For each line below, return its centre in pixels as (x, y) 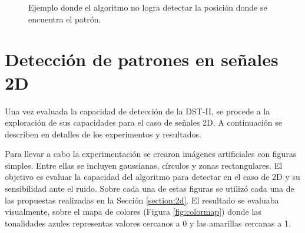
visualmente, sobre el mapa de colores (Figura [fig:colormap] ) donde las (133, 211)
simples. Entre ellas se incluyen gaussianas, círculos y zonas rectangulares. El (144, 165)
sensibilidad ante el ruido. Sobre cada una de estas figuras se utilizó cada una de (150, 188)
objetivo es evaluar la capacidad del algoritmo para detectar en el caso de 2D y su (152, 177)
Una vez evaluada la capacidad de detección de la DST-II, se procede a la (137, 111)
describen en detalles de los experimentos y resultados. (103, 134)
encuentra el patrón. (65, 19)
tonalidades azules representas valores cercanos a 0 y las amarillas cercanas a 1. (148, 223)
